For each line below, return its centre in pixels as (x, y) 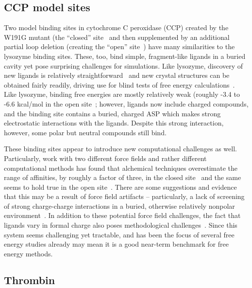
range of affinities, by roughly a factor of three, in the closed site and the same (123, 177)
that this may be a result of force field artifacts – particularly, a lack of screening (124, 196)
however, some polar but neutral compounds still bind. (85, 132)
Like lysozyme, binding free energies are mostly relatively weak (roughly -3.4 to (122, 94)
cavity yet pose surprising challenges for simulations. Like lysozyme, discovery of (124, 65)
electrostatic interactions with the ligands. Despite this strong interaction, (114, 123)
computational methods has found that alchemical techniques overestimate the (121, 168)
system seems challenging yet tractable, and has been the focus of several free (119, 234)
